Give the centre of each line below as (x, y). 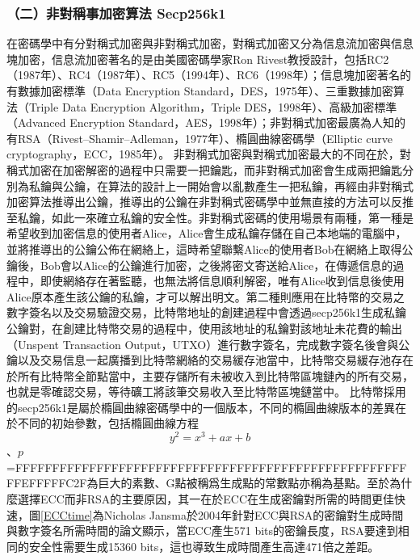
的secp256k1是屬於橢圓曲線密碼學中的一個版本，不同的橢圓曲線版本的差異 (201, 407)
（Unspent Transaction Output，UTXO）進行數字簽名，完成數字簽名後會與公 (208, 344)
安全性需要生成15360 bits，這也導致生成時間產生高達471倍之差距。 (204, 546)
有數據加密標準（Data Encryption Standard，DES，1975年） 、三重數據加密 (200, 91)
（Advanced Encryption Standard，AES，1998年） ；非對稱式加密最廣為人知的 (206, 122)
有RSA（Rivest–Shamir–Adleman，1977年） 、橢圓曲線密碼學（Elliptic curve (199, 138)
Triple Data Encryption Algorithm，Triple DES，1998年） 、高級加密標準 (213, 106)
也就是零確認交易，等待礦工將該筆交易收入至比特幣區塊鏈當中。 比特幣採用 (206, 392)
